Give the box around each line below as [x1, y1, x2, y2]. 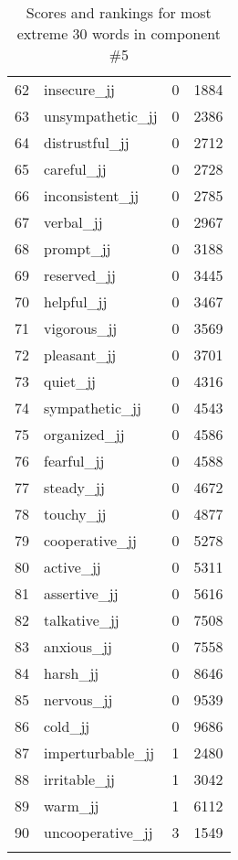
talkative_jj [44, 609, 119, 630]
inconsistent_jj [44, 185, 140, 206]
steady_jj [44, 477, 105, 498]
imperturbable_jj [44, 742, 155, 763]
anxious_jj [44, 636, 112, 657]
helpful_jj [44, 291, 108, 312]
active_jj [44, 556, 101, 577]
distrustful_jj [44, 132, 129, 153]
